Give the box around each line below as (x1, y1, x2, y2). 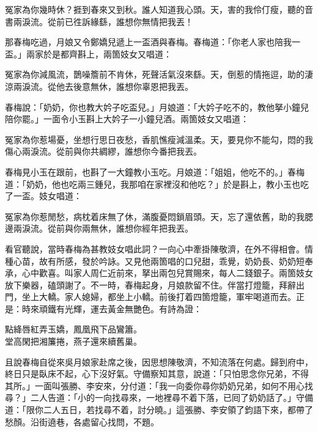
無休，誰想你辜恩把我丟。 (90, 79, 193, 92)
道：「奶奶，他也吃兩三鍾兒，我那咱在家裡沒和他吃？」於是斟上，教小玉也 (5, 177, 300, 190)
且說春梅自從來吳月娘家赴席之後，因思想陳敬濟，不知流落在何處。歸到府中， (5, 355, 313, 368)
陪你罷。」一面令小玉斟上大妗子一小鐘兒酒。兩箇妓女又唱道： (5, 112, 249, 125)
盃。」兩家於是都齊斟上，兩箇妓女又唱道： (5, 47, 172, 60)
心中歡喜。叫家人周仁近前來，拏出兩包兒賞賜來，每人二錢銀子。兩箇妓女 (21, 266, 313, 279)
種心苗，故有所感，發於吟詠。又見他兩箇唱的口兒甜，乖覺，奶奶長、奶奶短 (5, 254, 305, 267)
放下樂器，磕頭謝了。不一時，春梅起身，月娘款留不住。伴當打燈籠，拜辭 (5, 278, 296, 291)
